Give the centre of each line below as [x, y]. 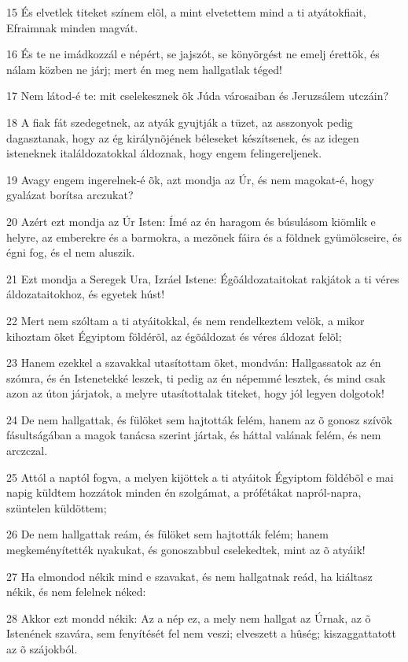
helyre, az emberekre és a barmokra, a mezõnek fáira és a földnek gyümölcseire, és [204, 237]
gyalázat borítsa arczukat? [70, 195]
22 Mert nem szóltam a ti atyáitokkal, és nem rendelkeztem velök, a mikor [186, 320]
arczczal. [27, 451]
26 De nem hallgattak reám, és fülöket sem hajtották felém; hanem [167, 534]
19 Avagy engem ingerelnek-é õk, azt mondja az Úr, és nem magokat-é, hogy [190, 179]
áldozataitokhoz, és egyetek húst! [86, 294]
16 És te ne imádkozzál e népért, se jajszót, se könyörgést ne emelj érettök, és [193, 54]
